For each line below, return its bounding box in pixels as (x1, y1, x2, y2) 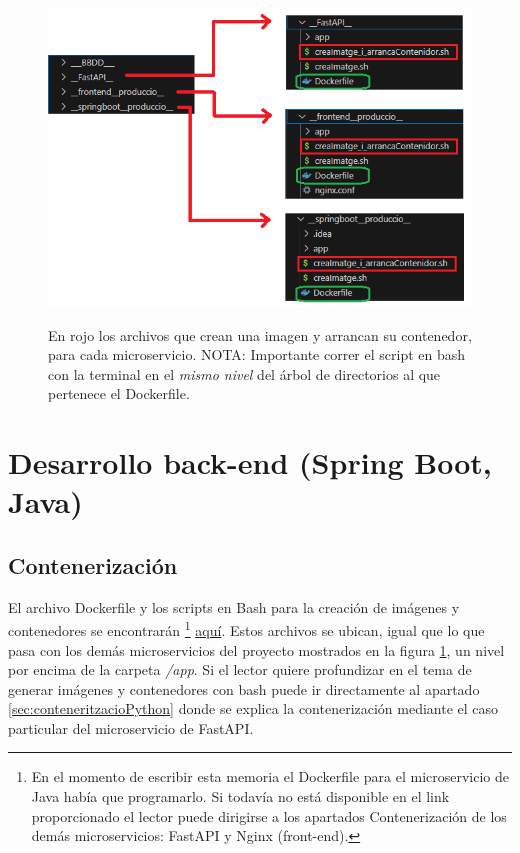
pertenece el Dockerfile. (48, 383, 190, 404)
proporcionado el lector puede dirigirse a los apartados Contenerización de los (31, 805, 507, 826)
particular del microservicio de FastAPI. (8, 717, 254, 738)
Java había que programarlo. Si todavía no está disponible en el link (31, 786, 450, 807)
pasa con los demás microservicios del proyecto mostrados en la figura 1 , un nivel (8, 639, 505, 660)
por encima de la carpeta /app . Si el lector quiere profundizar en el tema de (8, 659, 472, 680)
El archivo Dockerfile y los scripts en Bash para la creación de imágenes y (8, 596, 460, 617)
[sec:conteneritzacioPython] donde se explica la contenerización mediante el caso (8, 698, 499, 719)
